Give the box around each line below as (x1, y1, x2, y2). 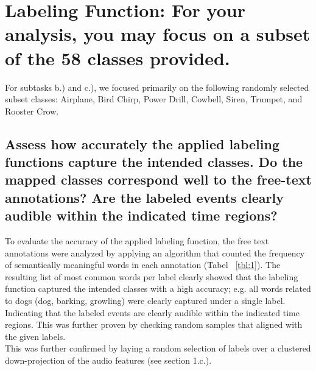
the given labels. (5, 330, 66, 342)
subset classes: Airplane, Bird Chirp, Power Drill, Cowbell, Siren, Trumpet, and (5, 93, 303, 105)
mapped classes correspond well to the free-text (5, 170, 312, 189)
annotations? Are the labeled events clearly (5, 188, 284, 207)
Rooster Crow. (5, 104, 59, 117)
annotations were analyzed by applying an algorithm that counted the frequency (5, 246, 305, 259)
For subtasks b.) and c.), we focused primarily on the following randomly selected (5, 80, 309, 93)
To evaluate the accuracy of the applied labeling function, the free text (5, 235, 269, 247)
